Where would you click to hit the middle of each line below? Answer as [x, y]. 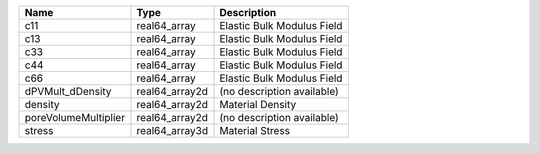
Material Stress [254, 130]
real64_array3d [172, 130]
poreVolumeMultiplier [74, 117]
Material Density [258, 104]
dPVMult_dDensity [68, 91]
